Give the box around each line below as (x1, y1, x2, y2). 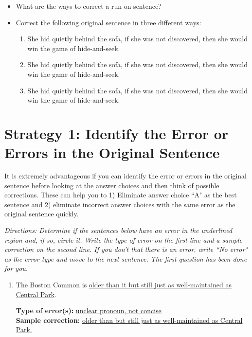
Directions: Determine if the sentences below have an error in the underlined (4, 225, 233, 235)
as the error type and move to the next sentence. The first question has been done (4, 253, 247, 264)
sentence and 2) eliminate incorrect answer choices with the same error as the (4, 199, 235, 209)
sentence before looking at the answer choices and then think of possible (4, 180, 219, 190)
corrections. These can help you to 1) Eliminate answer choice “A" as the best (4, 190, 237, 200)
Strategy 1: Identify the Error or (4, 123, 229, 143)
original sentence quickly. (4, 209, 79, 219)
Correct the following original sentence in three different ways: (16, 17, 201, 27)
